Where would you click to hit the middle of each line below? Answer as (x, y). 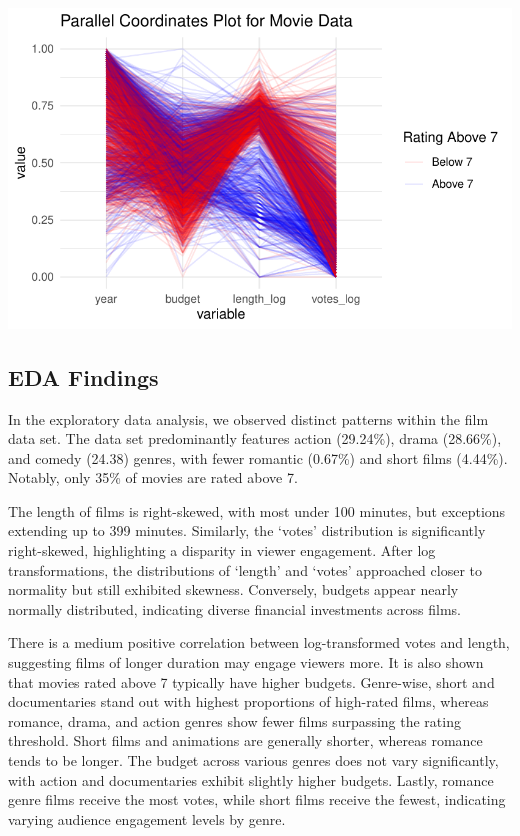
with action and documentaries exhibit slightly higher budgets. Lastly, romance (251, 779)
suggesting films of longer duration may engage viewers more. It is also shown (246, 662)
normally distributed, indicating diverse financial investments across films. (234, 608)
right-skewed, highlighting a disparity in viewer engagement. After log (222, 550)
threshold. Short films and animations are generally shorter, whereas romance (245, 740)
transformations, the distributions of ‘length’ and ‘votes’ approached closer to (245, 569)
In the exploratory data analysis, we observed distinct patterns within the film (248, 418)
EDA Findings (83, 376)
